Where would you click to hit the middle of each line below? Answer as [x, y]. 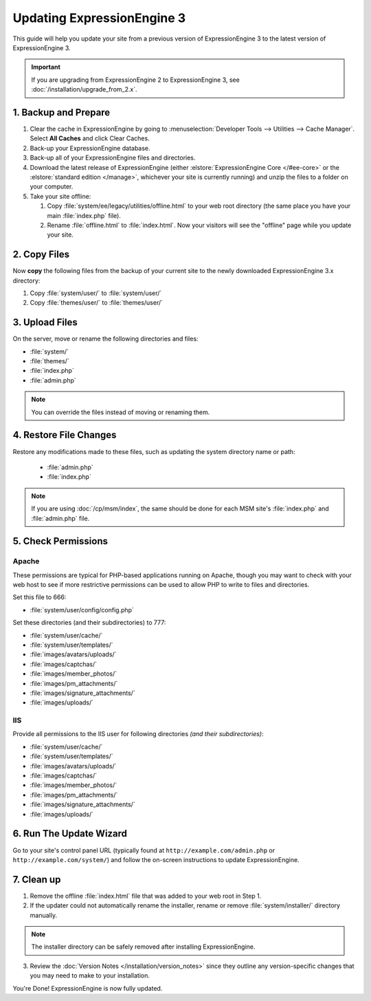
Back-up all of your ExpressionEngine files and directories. [113, 158]
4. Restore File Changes [65, 435]
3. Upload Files [45, 322]
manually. [44, 915]
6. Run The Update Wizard [70, 833]
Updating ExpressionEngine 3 [99, 18]
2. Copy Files [41, 255]
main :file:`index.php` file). [84, 215]
